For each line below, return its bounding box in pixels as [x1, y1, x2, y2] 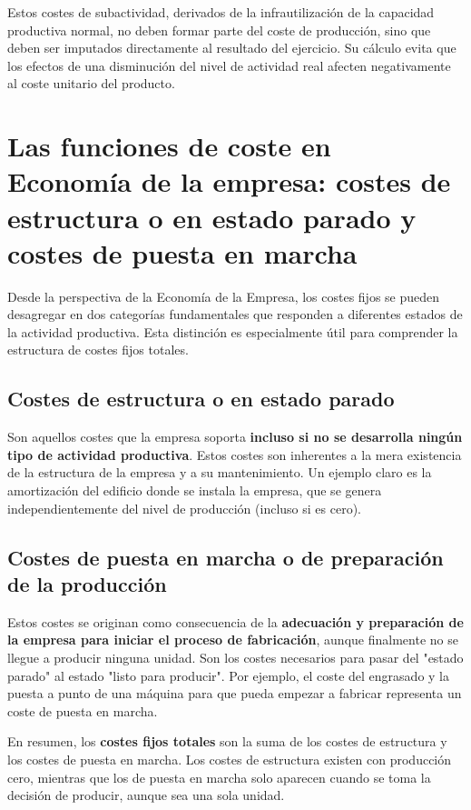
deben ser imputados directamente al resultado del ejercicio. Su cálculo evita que [7, 38, 456, 57]
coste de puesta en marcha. [7, 701, 158, 720]
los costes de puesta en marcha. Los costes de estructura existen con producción [7, 749, 452, 768]
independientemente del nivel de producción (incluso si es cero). [7, 498, 361, 517]
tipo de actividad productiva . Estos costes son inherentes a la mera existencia [7, 445, 462, 464]
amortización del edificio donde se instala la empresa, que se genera [7, 481, 382, 500]
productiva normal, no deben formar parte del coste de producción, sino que [7, 20, 431, 39]
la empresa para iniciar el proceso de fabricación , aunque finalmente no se [7, 630, 458, 649]
